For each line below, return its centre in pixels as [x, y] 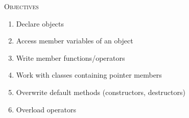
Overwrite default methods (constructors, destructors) [101, 92]
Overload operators [46, 109]
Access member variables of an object [75, 41]
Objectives [21, 6]
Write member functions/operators [70, 57]
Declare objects [40, 23]
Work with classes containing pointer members [89, 75]
